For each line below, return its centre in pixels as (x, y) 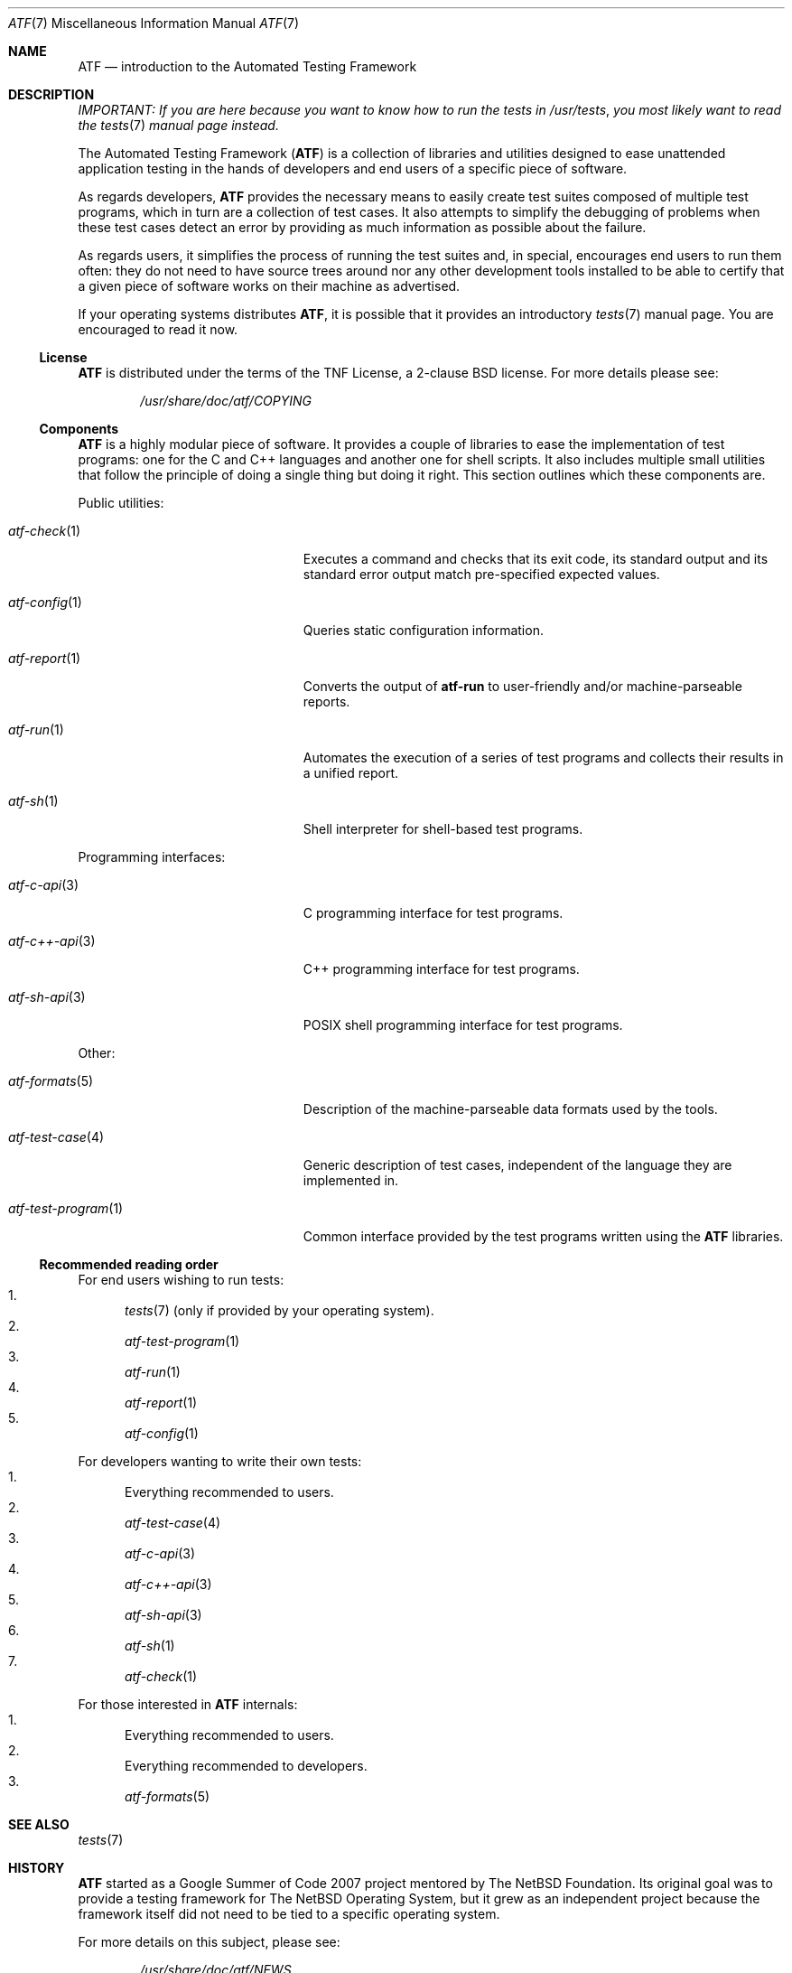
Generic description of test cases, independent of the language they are (517, 1165)
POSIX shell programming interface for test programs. (463, 1025)
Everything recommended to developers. (246, 1766)
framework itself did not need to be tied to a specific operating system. (289, 1914)
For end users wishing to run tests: (181, 1280)
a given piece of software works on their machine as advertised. (269, 286)
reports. (326, 701)
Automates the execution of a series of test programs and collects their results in (543, 757)
